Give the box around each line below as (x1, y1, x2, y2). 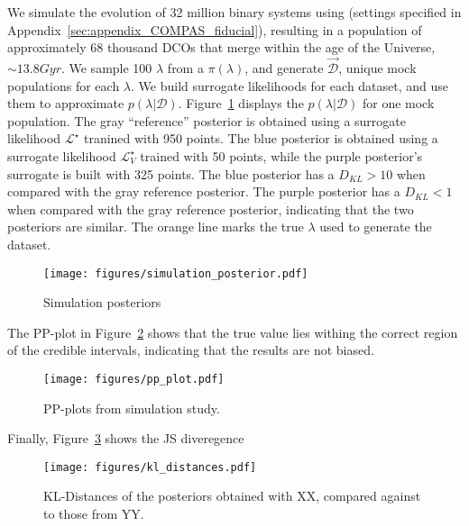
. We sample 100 (60, 59, 152, 77)
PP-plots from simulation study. (43, 398, 220, 417)
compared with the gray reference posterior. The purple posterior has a (7, 182, 400, 201)
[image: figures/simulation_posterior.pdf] (43, 267, 308, 280)
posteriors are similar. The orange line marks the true (7, 217, 304, 236)
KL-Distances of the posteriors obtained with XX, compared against (43, 486, 421, 505)
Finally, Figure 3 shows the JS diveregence (7, 429, 244, 448)
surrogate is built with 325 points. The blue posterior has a (7, 164, 335, 183)
